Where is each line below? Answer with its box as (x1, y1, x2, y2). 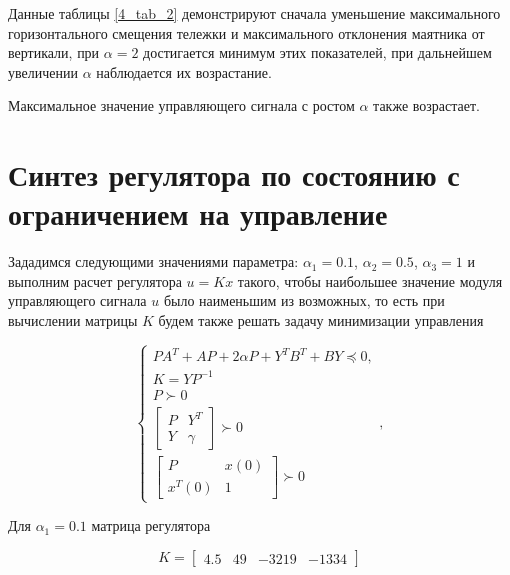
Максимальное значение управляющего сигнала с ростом (8, 95, 355, 116)
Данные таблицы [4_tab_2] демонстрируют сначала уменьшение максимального (8, 3, 501, 23)
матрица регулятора (91, 515, 211, 536)
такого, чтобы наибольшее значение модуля (237, 270, 503, 291)
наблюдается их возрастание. (96, 61, 272, 82)
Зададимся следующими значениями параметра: (8, 251, 299, 272)
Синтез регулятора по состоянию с (8, 154, 460, 195)
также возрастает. (373, 95, 480, 116)
